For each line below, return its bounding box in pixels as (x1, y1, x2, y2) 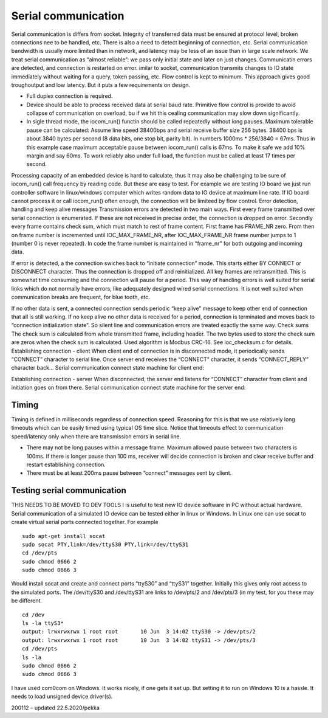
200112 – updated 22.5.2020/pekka (11, 704, 100, 711)
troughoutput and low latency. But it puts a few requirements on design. (11, 81, 191, 88)
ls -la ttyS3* (22, 620, 64, 627)
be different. (11, 597, 43, 604)
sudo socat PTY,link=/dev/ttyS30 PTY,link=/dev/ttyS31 (22, 541, 189, 548)
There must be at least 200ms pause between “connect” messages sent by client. (26, 469, 232, 477)
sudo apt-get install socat (22, 533, 106, 539)
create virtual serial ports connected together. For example (11, 519, 159, 526)
